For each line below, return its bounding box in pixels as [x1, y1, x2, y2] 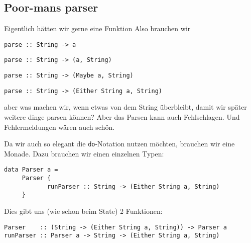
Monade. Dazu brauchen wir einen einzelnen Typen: [4, 148, 164, 158]
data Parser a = [4, 166, 58, 174]
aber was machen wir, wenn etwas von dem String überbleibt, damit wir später [4, 102, 247, 112]
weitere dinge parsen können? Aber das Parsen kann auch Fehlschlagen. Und [4, 112, 240, 122]
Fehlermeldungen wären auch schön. [4, 121, 115, 132]
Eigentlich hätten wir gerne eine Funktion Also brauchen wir [4, 23, 191, 34]
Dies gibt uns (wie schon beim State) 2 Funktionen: [4, 206, 163, 216]
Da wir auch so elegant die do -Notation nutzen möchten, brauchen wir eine [4, 138, 235, 149]
